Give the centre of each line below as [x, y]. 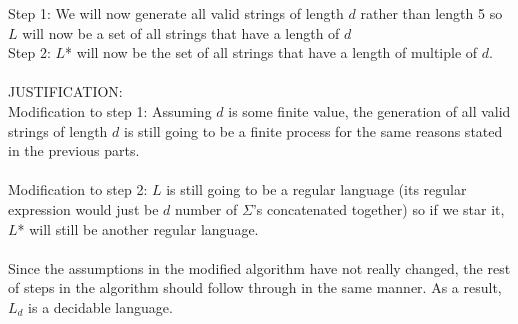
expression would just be [83, 208]
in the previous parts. [74, 150]
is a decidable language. [100, 306]
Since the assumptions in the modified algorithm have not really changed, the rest [259, 267]
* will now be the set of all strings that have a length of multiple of [271, 52]
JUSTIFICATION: [65, 91]
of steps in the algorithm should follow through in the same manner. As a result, [255, 287]
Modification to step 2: [78, 189]
